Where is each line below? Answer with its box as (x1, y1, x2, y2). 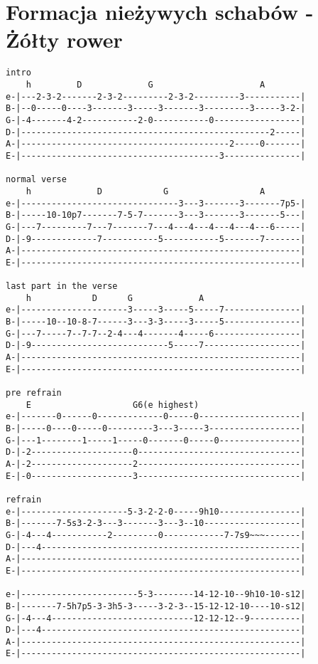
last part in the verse (6, 281, 118, 292)
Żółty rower (6, 25, 123, 54)
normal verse (6, 174, 67, 185)
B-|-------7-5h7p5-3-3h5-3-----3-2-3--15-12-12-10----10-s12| (6, 601, 306, 611)
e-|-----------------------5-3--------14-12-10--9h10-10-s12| (6, 589, 306, 600)
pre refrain (6, 388, 62, 399)
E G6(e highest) (26, 399, 199, 410)
